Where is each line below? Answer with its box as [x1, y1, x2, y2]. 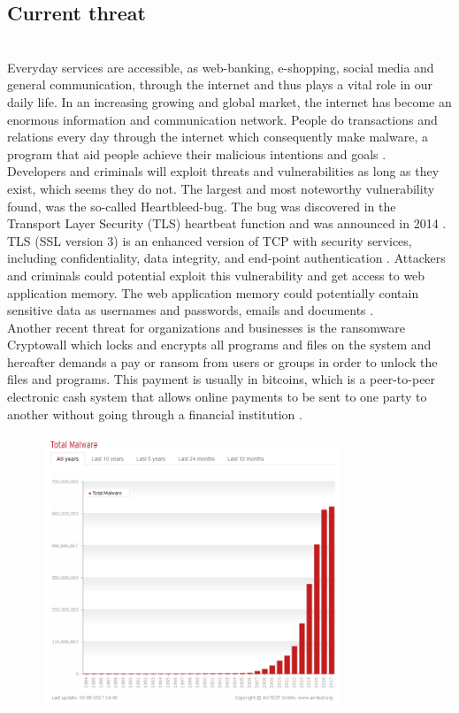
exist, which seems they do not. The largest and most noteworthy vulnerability [7, 179, 435, 197]
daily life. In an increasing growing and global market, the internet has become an [7, 92, 452, 111]
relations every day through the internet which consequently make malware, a [7, 127, 428, 146]
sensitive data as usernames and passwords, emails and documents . [7, 301, 374, 319]
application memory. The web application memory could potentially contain [7, 283, 419, 302]
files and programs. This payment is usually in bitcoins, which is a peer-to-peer [7, 370, 436, 388]
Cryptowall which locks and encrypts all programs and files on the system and [7, 335, 432, 354]
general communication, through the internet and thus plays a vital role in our [7, 75, 433, 94]
